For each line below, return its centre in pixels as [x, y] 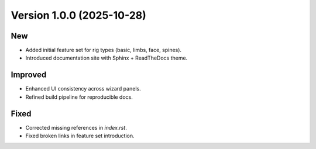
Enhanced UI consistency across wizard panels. [83, 89]
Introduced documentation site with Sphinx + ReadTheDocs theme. [107, 58]
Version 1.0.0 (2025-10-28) [78, 15]
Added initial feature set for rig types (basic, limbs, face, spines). [103, 50]
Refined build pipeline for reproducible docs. [79, 97]
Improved [29, 75]
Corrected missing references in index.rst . [76, 127]
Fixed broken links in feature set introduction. [80, 136]
